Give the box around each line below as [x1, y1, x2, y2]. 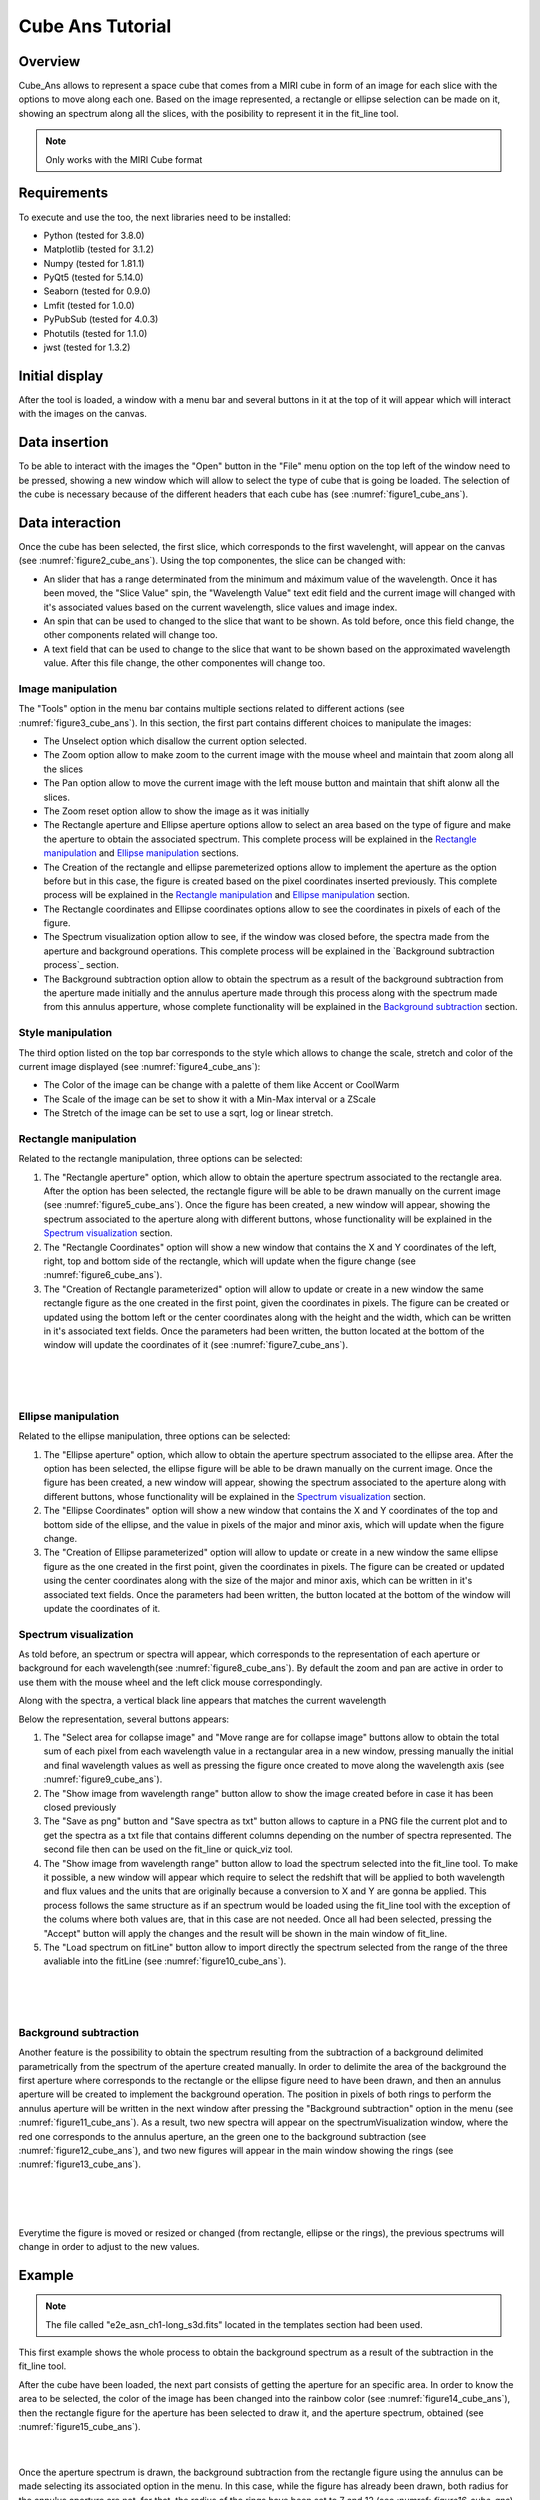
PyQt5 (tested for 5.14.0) [43, 271, 144, 284]
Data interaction [18, 514, 122, 531]
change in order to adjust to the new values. [18, 2240, 200, 2252]
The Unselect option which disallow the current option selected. [43, 735, 307, 747]
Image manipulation [18, 681, 118, 695]
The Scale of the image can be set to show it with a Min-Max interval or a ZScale [43, 1093, 377, 1105]
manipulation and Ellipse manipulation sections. [43, 847, 239, 859]
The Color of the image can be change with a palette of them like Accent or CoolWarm [43, 1079, 400, 1091]
